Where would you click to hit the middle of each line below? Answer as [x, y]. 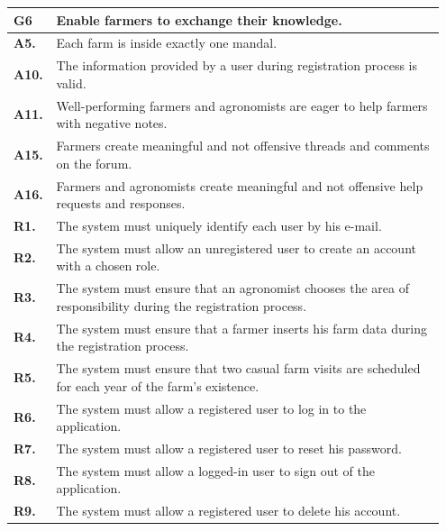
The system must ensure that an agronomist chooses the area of [232, 288]
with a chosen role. [108, 265]
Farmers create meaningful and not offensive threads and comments [243, 146]
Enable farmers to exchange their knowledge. [199, 19]
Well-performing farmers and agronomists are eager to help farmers [242, 105]
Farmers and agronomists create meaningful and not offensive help [240, 185]
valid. [71, 82]
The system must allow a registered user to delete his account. [228, 511]
